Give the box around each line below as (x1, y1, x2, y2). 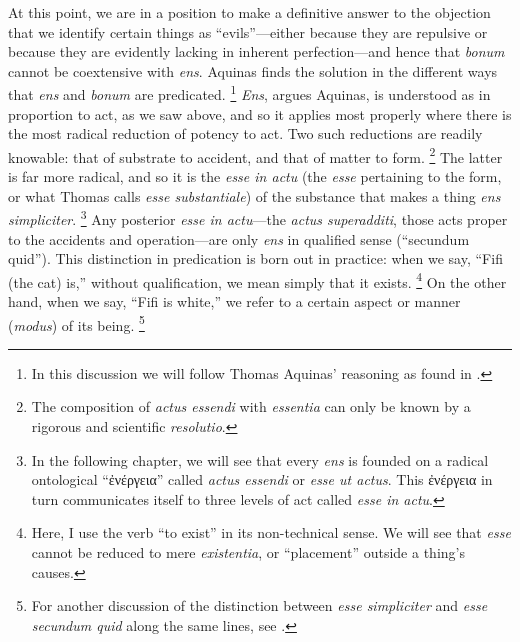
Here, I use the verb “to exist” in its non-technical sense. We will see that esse (31, 522, 511, 543)
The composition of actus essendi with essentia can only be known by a (31, 396, 471, 417)
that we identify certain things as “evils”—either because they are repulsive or (8, 21, 488, 42)
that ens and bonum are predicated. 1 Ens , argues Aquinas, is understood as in (8, 81, 491, 105)
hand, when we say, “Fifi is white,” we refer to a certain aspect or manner (8, 290, 461, 311)
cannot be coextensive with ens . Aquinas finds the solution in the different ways (8, 60, 498, 81)
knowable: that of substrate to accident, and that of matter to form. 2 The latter (8, 143, 503, 167)
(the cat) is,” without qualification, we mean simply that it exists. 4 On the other (8, 268, 507, 292)
